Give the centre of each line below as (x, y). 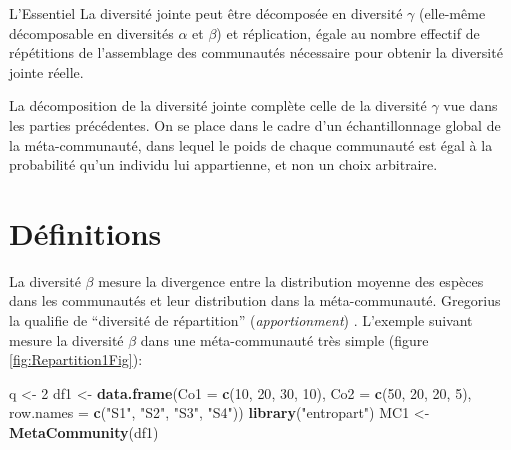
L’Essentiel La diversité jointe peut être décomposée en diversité (206, 13)
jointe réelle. (46, 71)
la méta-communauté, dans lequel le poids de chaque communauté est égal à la (251, 144)
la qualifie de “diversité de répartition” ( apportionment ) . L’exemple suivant (241, 320)
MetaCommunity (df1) (84, 432)
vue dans (470, 105)
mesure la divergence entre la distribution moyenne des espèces (291, 280)
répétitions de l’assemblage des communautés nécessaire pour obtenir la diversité (256, 52)
